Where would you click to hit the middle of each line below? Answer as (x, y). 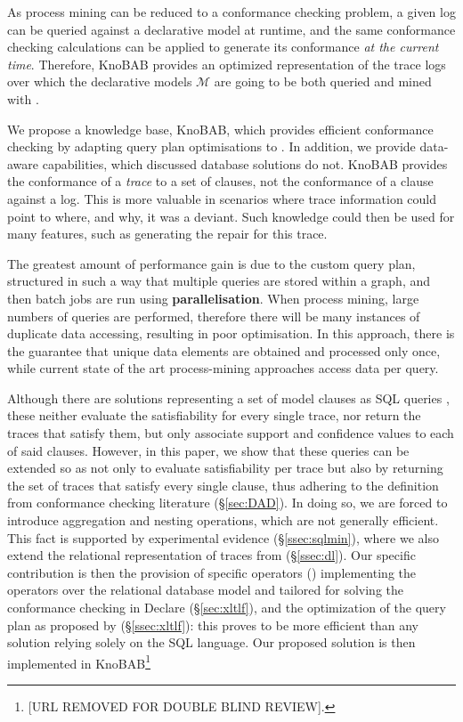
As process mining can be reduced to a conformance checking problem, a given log (231, 12)
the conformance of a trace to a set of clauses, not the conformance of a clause (220, 181)
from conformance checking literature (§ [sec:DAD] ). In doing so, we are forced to (227, 503)
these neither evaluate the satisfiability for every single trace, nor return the (214, 415)
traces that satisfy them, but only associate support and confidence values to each (231, 433)
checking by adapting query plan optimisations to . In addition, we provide (211, 146)
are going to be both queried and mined (323, 81)
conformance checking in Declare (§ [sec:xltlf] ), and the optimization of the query (227, 607)
